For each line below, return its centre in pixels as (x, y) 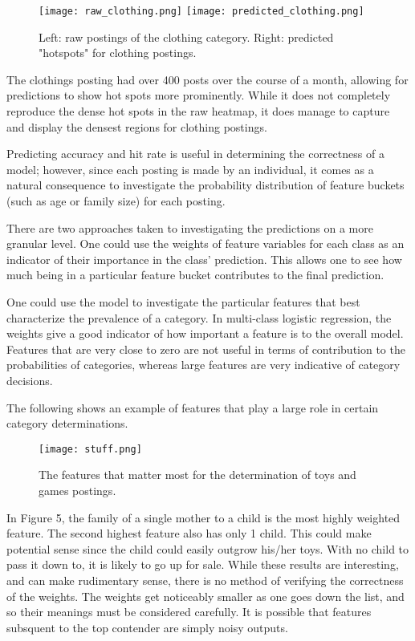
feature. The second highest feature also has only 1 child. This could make (189, 533)
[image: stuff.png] (90, 449)
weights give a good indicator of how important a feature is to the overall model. (205, 333)
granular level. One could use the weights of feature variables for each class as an (205, 243)
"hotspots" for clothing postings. (118, 53)
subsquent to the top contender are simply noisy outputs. (147, 627)
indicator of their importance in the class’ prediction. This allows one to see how (204, 259)
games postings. (77, 490)
